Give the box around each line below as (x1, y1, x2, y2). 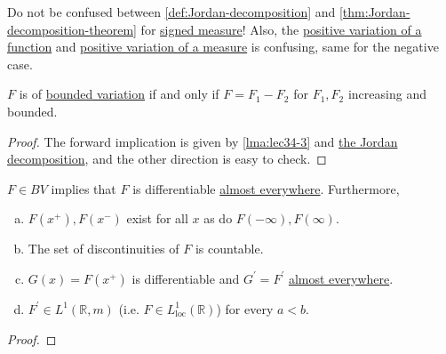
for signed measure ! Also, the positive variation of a (140, 20, 422, 38)
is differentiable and (131, 269, 240, 287)
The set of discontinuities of (28, 239, 179, 258)
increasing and (347, 84, 426, 103)
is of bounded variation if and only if (19, 84, 219, 103)
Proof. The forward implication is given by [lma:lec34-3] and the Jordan (7, 132, 398, 150)
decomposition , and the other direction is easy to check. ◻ (7, 149, 327, 168)
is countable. (195, 239, 264, 258)
